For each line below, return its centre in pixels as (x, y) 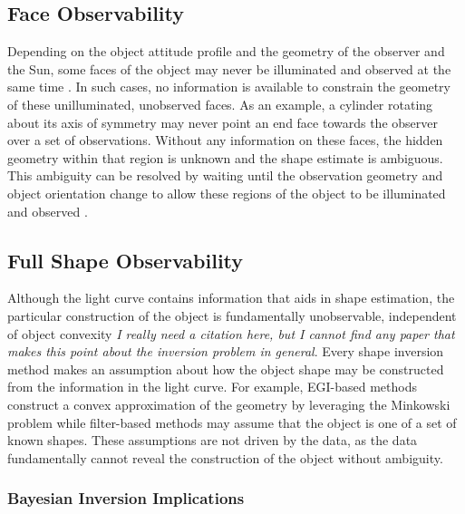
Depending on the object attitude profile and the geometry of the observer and (226, 51)
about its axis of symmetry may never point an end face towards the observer (223, 122)
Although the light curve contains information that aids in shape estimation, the (231, 298)
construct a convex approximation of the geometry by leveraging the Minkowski (229, 404)
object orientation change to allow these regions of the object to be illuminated (227, 193)
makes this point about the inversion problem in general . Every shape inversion (226, 351)
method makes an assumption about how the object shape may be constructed (226, 369)
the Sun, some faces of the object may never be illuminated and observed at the (229, 68)
